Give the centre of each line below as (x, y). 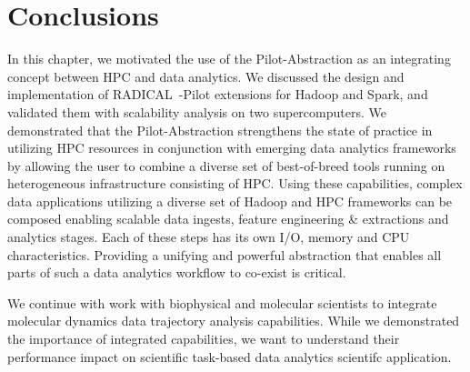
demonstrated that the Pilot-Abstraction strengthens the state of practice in (220, 130)
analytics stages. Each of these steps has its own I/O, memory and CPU (209, 237)
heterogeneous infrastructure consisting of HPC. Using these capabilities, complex (235, 183)
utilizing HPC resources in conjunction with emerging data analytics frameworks (232, 148)
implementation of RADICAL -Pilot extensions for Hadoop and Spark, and (218, 94)
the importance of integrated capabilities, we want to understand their (204, 339)
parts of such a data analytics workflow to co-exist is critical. (177, 272)
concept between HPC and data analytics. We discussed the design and (206, 76)
